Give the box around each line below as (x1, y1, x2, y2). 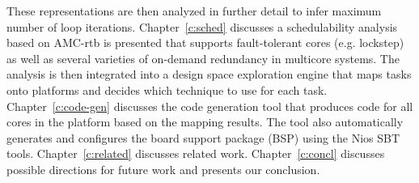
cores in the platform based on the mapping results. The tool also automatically (6, 113, 404, 130)
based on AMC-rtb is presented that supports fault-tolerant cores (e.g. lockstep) (6, 34, 404, 51)
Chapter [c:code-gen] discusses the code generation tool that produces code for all (6, 97, 413, 114)
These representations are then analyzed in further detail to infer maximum (6, 2, 382, 19)
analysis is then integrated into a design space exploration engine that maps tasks (6, 66, 412, 83)
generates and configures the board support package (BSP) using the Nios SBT (6, 129, 400, 146)
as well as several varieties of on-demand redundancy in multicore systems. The (6, 49, 400, 66)
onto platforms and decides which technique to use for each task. (6, 81, 328, 98)
